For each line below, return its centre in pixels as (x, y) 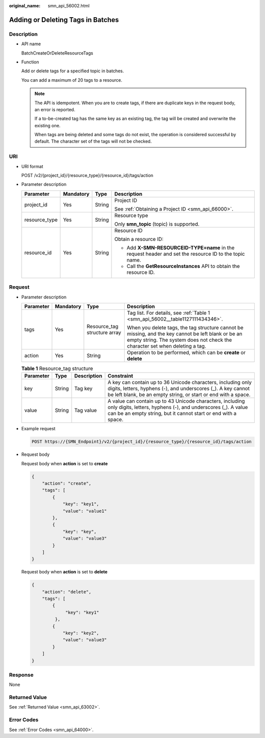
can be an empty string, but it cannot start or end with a (172, 413)
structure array (104, 332)
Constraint (120, 376)
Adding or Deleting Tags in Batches (64, 20)
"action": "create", (67, 484)
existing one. (48, 125)
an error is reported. (55, 109)
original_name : (25, 6)
